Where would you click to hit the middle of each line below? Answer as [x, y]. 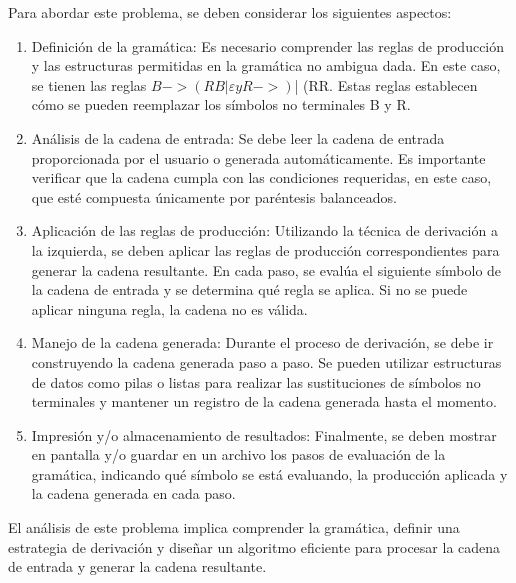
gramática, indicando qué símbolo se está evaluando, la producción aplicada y [269, 473]
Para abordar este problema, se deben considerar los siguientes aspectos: [230, 12]
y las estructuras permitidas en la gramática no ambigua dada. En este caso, [266, 65]
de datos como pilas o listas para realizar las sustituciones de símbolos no [256, 381]
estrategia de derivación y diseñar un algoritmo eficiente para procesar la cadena [254, 546]
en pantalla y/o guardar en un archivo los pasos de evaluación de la [238, 454]
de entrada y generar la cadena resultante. [137, 566]
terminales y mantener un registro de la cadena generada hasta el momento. [264, 401]
